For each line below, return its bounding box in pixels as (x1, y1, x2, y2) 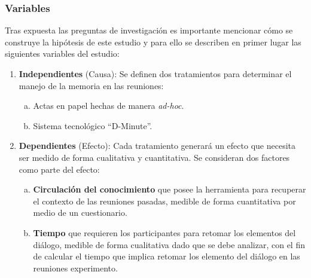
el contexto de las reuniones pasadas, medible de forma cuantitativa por (33, 194, 296, 207)
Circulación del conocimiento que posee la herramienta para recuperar (33, 183, 306, 195)
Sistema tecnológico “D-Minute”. (33, 119, 153, 132)
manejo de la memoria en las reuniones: (19, 79, 164, 91)
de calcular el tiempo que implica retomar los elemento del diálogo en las (33, 250, 300, 262)
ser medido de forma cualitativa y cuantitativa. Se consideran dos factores (19, 151, 290, 163)
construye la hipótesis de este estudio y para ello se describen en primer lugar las (5, 35, 301, 48)
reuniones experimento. (33, 261, 118, 274)
